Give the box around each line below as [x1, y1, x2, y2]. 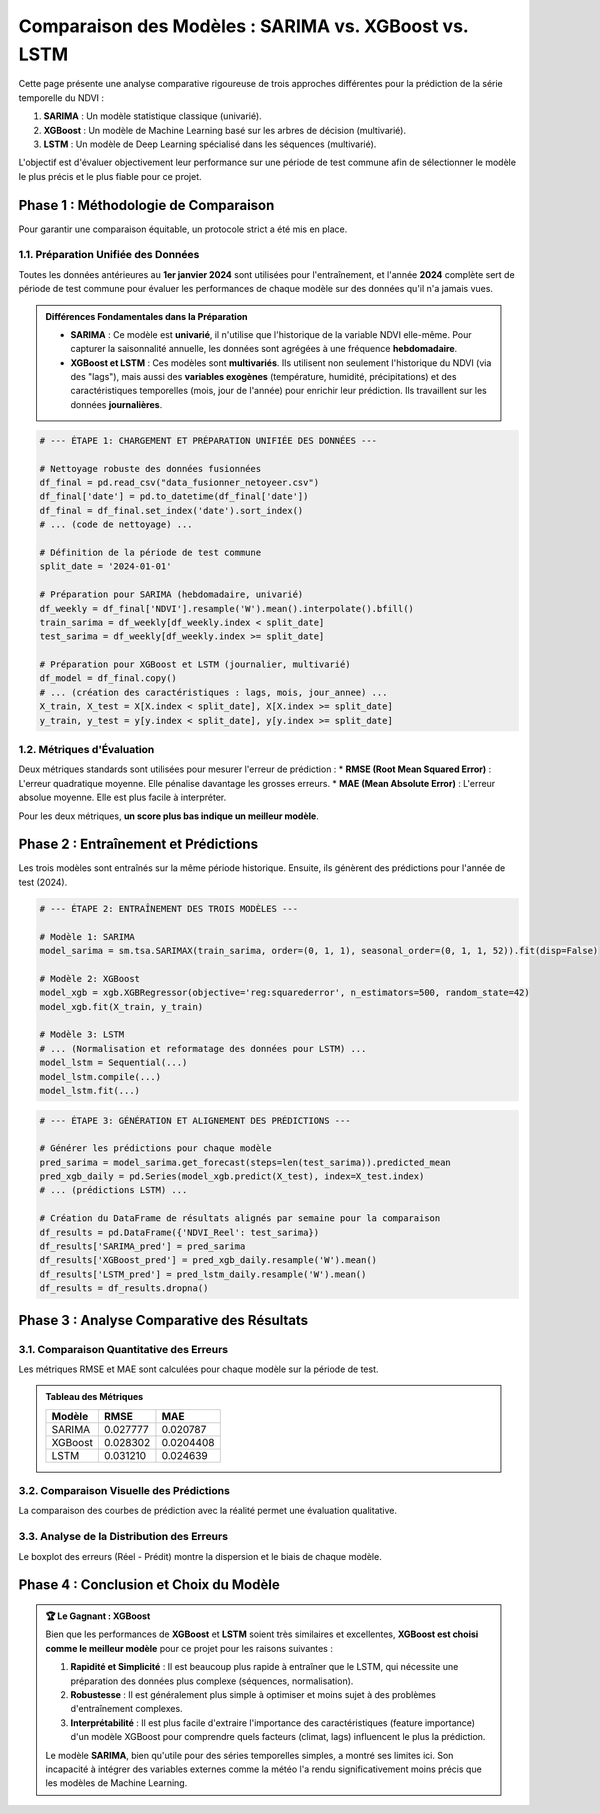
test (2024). [18, 876, 68, 888]
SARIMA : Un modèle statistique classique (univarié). [43, 110, 262, 122]
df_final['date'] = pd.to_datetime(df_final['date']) [39, 491, 309, 502]
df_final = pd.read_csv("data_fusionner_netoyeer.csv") [39, 477, 320, 489]
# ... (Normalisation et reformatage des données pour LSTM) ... [39, 1043, 367, 1054]
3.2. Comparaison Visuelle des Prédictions [18, 1484, 230, 1498]
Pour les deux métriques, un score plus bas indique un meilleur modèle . [18, 810, 319, 822]
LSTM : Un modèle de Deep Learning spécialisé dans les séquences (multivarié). [43, 138, 377, 150]
